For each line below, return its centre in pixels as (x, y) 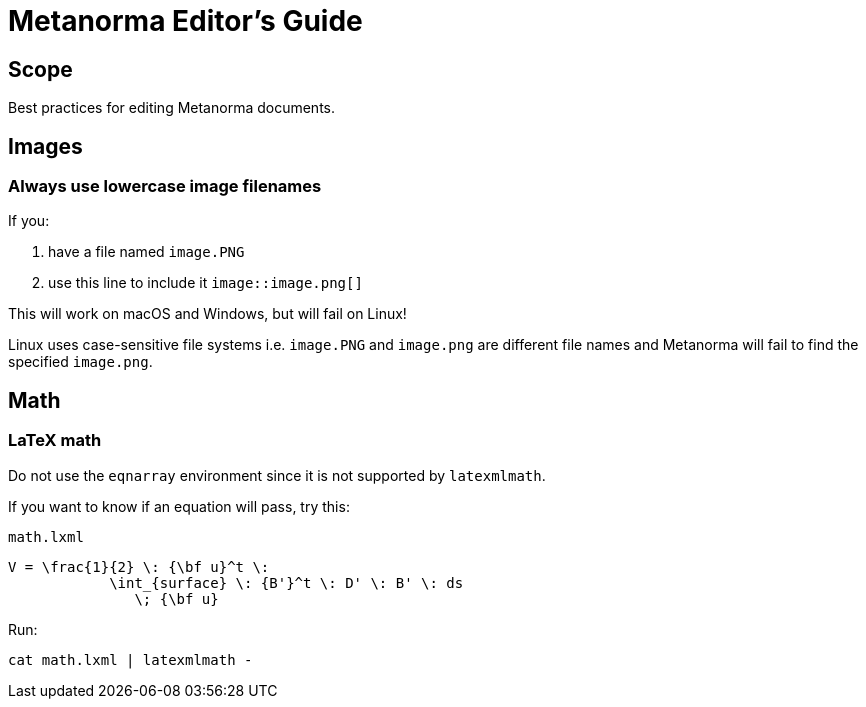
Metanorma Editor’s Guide (185, 21)
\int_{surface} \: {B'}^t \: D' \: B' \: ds (286, 582)
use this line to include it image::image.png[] (205, 283)
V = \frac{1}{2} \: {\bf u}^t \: (139, 566)
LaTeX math (55, 440)
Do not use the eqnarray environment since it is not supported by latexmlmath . (277, 475)
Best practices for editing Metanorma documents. (171, 108)
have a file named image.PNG (146, 252)
